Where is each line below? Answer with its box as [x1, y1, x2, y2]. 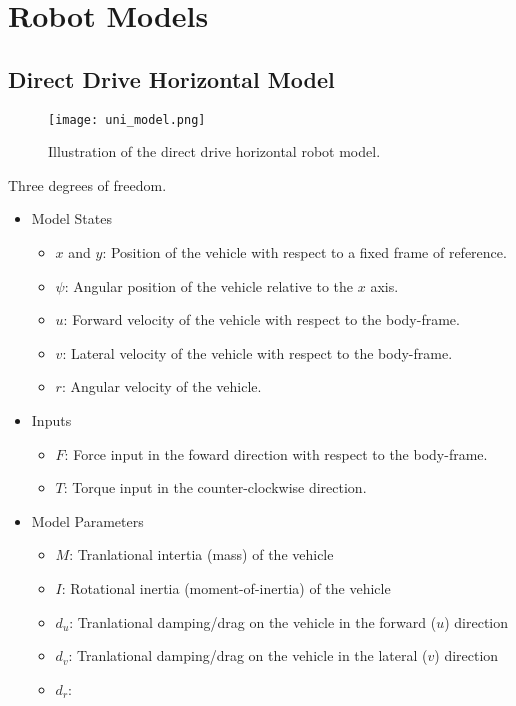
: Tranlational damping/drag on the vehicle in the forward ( [69, 611, 437, 632]
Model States [31, 208, 112, 229]
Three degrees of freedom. [8, 174, 167, 195]
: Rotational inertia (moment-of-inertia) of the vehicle [61, 577, 391, 598]
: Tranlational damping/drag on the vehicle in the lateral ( [68, 645, 428, 666]
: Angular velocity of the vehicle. [61, 376, 262, 397]
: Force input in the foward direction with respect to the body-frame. [64, 443, 488, 464]
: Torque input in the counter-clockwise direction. [63, 477, 367, 498]
